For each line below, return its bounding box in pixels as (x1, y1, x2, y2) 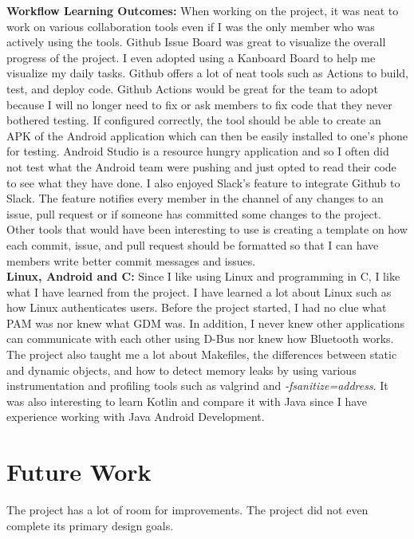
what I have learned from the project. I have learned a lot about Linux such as (6, 283, 392, 300)
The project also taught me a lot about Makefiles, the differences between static (6, 346, 397, 363)
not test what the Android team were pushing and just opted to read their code (6, 158, 396, 175)
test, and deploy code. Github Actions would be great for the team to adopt (6, 80, 378, 96)
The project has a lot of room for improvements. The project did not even (6, 502, 369, 518)
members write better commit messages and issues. (6, 252, 256, 269)
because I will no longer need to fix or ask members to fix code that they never (6, 96, 392, 112)
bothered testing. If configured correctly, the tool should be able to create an (6, 112, 381, 128)
